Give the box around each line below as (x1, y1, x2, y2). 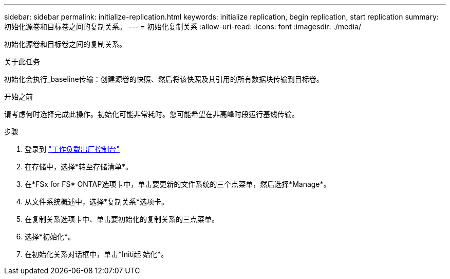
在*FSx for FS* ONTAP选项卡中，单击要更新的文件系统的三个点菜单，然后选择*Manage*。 (25, 180, 331, 188)
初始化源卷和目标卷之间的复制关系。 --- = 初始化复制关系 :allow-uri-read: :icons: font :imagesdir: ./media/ (4, 22, 361, 31)
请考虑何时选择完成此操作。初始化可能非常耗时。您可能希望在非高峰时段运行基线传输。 (4, 110, 299, 118)
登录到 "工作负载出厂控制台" (25, 145, 120, 153)
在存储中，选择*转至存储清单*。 (25, 162, 133, 171)
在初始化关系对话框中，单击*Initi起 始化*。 (25, 250, 168, 258)
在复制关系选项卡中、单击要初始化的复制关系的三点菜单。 (25, 215, 219, 223)
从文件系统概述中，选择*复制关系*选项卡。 (25, 197, 169, 206)
